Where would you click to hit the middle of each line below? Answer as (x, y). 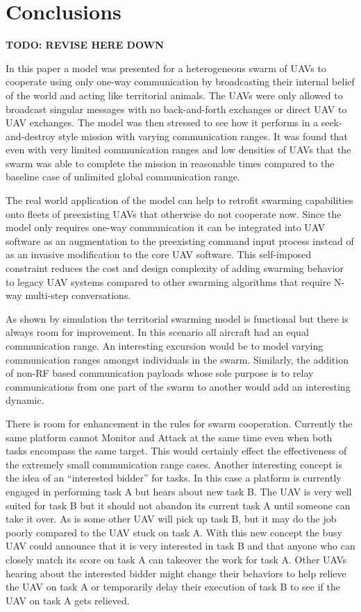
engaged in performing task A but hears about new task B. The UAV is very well (179, 491)
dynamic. (25, 400)
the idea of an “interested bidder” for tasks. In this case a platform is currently (174, 478)
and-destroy (31, 136)
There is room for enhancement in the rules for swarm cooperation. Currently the (179, 423)
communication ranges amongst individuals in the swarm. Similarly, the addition (177, 359)
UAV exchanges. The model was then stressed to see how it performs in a (162, 122)
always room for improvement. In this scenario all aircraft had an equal (157, 332)
